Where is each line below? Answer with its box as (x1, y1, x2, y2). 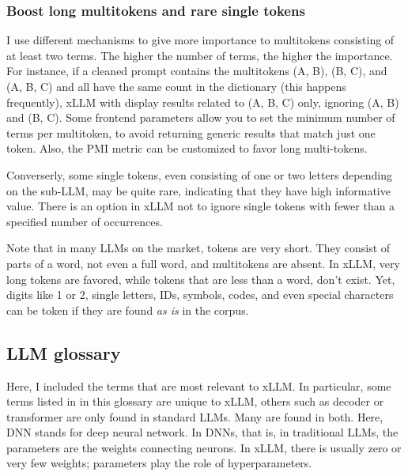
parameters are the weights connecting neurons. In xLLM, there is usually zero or (6, 439, 402, 455)
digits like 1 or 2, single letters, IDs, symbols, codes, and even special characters (6, 286, 394, 303)
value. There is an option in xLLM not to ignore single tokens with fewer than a (6, 198, 395, 214)
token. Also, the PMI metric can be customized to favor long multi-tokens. (6, 140, 368, 157)
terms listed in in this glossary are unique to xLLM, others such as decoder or (6, 393, 384, 410)
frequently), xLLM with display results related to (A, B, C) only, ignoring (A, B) (6, 93, 399, 110)
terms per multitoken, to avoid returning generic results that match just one (6, 124, 376, 141)
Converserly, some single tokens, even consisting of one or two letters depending (6, 166, 392, 183)
